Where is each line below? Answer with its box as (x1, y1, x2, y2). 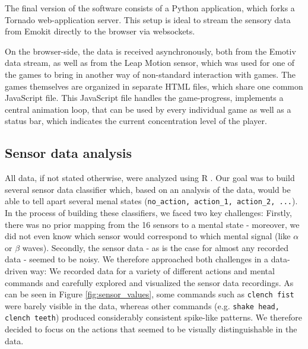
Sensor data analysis (5, 144, 132, 162)
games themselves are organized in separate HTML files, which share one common (5, 80, 303, 92)
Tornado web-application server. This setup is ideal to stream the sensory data (5, 13, 291, 26)
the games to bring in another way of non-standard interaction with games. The (5, 68, 296, 80)
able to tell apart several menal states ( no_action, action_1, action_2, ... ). (5, 195, 298, 207)
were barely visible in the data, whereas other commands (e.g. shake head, (5, 299, 280, 312)
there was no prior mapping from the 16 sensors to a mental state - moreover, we (5, 218, 300, 230)
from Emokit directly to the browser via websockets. (5, 25, 195, 37)
